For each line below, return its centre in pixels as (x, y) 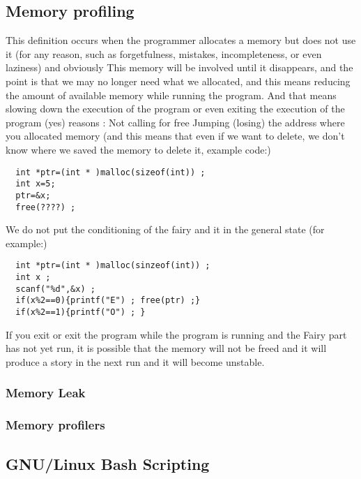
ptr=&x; (33, 195)
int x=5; (36, 184)
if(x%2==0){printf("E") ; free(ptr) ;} (108, 301)
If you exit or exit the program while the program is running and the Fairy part (176, 334)
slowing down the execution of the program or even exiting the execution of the (175, 109)
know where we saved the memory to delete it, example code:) (138, 149)
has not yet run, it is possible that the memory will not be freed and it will (166, 348)
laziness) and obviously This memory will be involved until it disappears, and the (179, 67)
